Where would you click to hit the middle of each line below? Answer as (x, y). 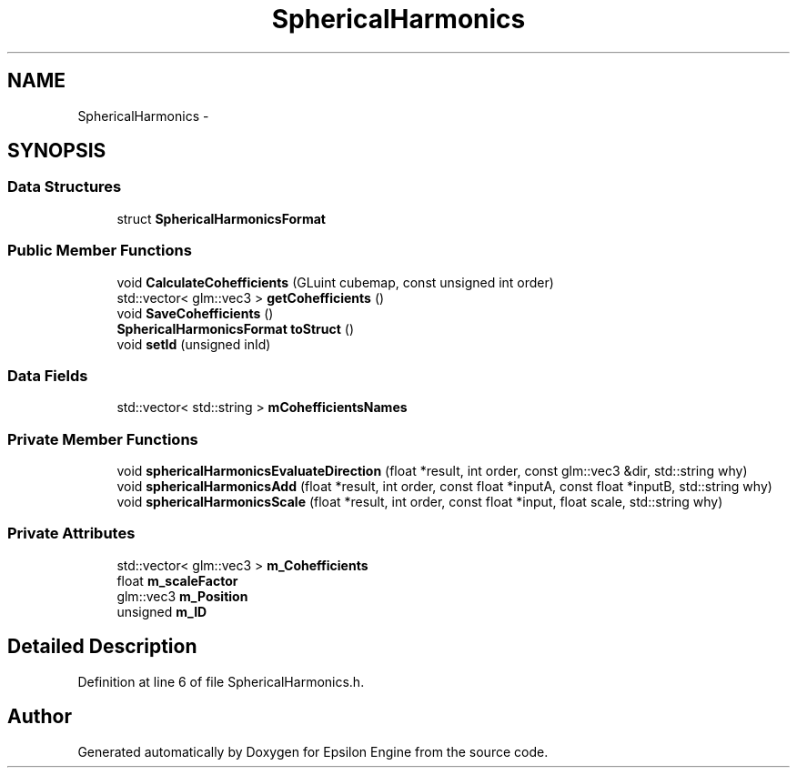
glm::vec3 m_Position (182, 596)
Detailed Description (102, 647)
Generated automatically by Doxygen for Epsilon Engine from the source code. (313, 751)
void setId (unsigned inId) (194, 344)
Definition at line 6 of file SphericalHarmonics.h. (221, 681)
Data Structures (65, 187)
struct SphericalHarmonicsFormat (221, 218)
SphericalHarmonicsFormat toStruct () (235, 328)
